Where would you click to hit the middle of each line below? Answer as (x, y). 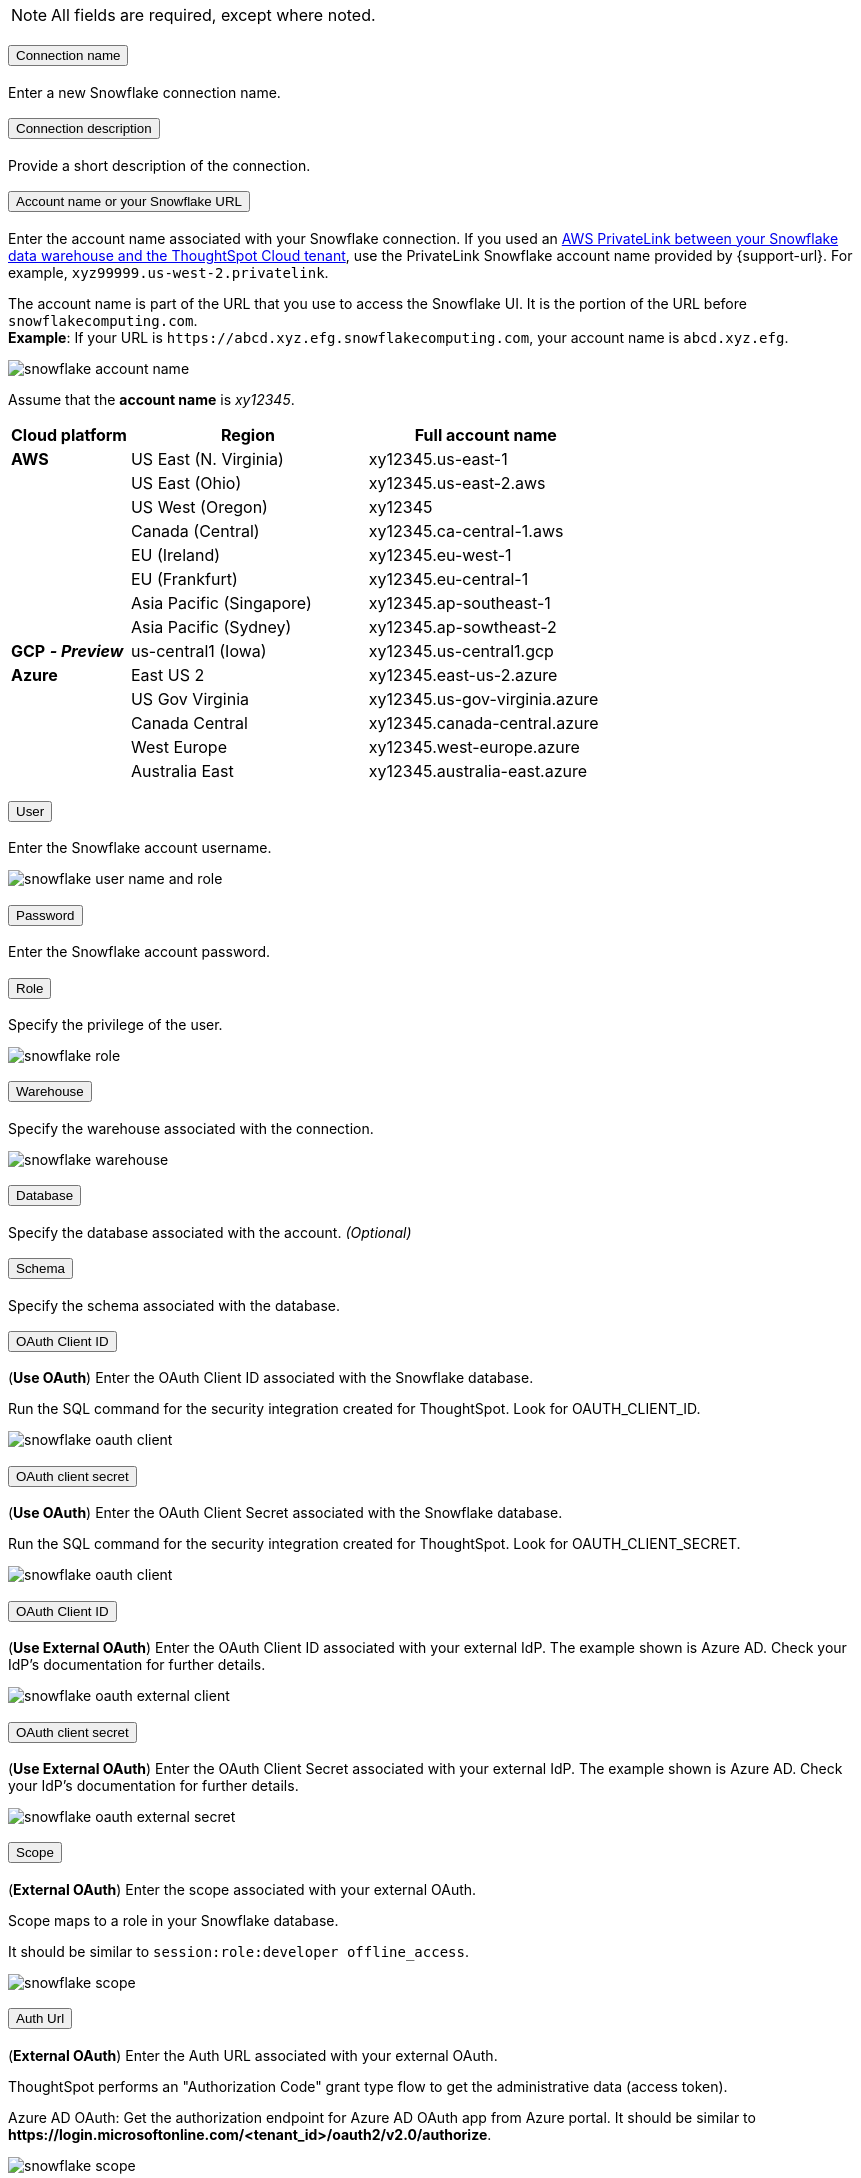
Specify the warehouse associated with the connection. (191, 1128)
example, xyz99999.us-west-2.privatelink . (168, 272)
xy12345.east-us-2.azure (463, 674)
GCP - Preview (67, 650)
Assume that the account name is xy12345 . (151, 399)
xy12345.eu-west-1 (440, 554)
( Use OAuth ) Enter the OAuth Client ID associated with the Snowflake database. (271, 1378)
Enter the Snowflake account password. (139, 952)
